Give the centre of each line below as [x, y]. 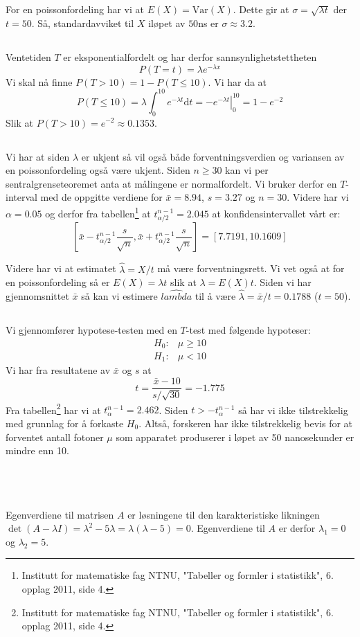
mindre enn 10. [37, 450]
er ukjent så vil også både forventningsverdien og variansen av [213, 156]
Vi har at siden [38, 156]
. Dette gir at [261, 9]
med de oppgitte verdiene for [101, 197]
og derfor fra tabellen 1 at [98, 212]
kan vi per [247, 170]
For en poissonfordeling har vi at [75, 9]
